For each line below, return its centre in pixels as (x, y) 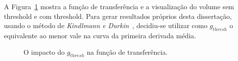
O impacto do (44, 52)
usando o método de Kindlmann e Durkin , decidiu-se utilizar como (106, 25)
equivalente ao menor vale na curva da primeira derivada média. (100, 35)
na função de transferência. (127, 52)
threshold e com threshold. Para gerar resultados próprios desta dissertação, (118, 16)
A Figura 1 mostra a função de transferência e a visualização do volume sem (119, 6)
